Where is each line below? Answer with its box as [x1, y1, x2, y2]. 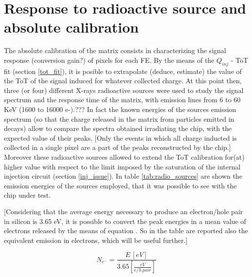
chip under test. [4, 190, 51, 200]
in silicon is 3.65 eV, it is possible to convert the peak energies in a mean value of [4, 216, 246, 226]
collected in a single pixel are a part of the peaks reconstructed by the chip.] [4, 142, 231, 152]
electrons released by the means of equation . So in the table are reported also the [4, 225, 248, 236]
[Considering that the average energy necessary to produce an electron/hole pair [4, 206, 243, 217]
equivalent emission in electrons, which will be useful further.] [4, 235, 188, 245]
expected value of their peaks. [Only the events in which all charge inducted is [4, 132, 237, 143]
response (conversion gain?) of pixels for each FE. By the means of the [4, 55, 215, 65]
